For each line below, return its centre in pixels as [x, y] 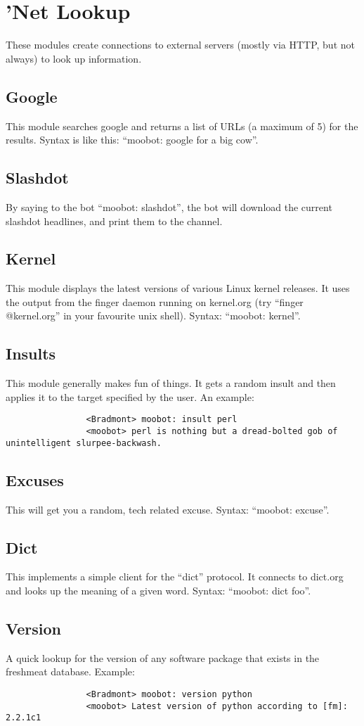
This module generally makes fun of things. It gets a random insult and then [171, 383]
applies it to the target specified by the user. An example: [130, 396]
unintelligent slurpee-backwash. [84, 443]
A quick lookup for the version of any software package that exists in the [163, 657]
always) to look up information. [74, 58]
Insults [31, 354]
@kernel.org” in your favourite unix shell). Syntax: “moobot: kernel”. [153, 316]
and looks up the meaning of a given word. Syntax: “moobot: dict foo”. [158, 591]
